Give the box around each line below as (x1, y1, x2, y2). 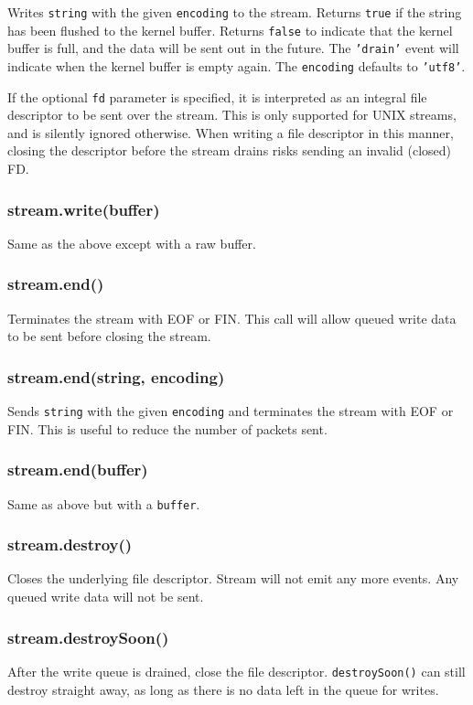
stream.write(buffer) (7, 198, 160, 220)
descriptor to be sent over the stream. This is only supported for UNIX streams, (7, 105, 457, 124)
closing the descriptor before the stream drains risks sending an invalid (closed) (7, 141, 452, 160)
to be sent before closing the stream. (7, 326, 211, 346)
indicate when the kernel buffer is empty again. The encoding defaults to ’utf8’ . (7, 56, 466, 75)
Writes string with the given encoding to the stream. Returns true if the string (7, 3, 462, 21)
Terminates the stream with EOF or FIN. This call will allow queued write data (7, 308, 457, 327)
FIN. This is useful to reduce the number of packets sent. (7, 419, 328, 438)
